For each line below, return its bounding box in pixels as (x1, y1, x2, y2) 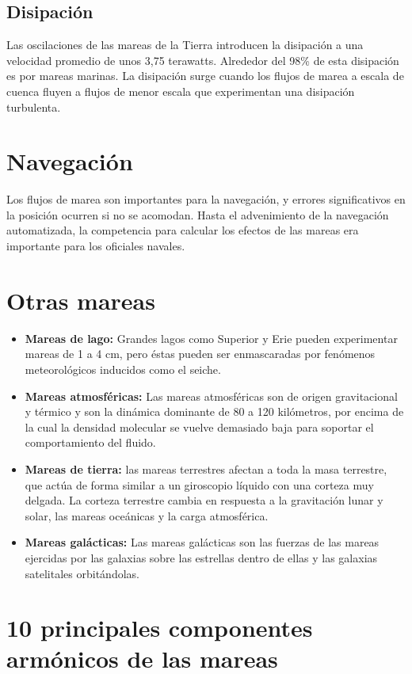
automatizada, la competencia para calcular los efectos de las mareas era (6, 222, 359, 238)
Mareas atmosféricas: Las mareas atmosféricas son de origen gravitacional (25, 387, 398, 404)
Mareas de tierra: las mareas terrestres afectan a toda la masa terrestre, (25, 460, 387, 477)
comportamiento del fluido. (25, 434, 156, 451)
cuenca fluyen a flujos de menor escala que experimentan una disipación (6, 82, 355, 99)
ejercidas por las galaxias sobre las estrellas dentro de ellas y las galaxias (25, 549, 378, 565)
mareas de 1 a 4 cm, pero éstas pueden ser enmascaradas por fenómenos (25, 345, 376, 362)
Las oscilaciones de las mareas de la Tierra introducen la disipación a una (6, 36, 364, 53)
